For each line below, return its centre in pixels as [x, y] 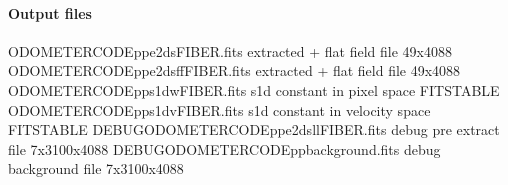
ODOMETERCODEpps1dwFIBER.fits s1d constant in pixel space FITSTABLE [254, 89]
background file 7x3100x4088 [96, 168]
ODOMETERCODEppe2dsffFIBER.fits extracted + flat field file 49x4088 [234, 70]
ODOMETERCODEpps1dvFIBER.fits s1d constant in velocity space [219, 109]
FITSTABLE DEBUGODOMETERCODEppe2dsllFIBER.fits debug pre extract [254, 129]
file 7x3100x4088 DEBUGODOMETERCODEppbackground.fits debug [224, 148]
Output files [50, 12]
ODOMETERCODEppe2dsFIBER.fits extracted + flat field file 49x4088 [230, 50]
